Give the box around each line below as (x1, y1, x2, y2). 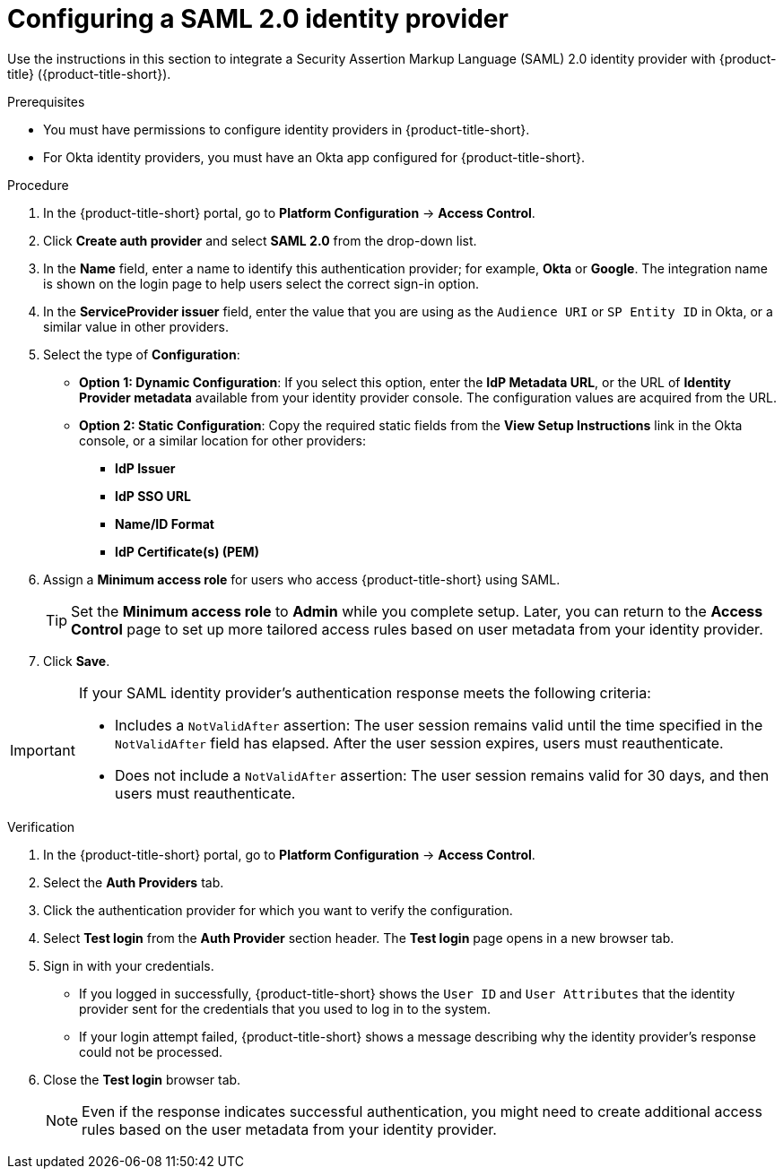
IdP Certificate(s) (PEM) (115, 543, 259, 559)
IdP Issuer (115, 460, 176, 476)
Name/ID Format (115, 515, 214, 532)
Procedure (7, 177, 69, 193)
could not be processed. (79, 1043, 223, 1059)
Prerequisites (7, 93, 85, 109)
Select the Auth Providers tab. (43, 874, 224, 890)
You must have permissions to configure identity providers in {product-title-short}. (43, 121, 530, 137)
